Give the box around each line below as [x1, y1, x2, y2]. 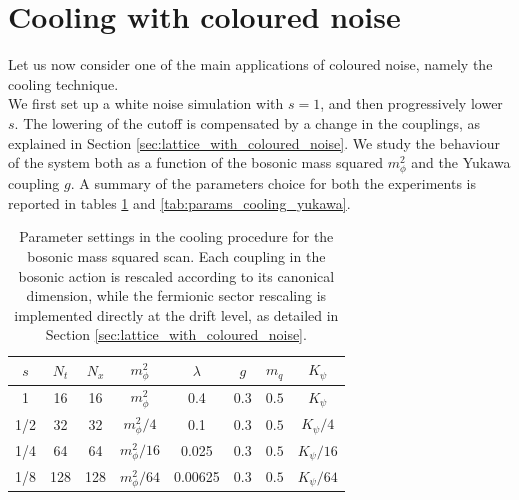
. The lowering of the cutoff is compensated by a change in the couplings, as [14, 112, 480, 133]
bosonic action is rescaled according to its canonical [18, 265, 335, 286]
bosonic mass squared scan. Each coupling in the [27, 246, 326, 267]
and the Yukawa [411, 152, 511, 173]
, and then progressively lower [320, 93, 503, 114]
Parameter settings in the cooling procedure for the [19, 226, 334, 247]
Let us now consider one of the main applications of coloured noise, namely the [8, 54, 493, 75]
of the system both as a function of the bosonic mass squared [8, 152, 384, 173]
